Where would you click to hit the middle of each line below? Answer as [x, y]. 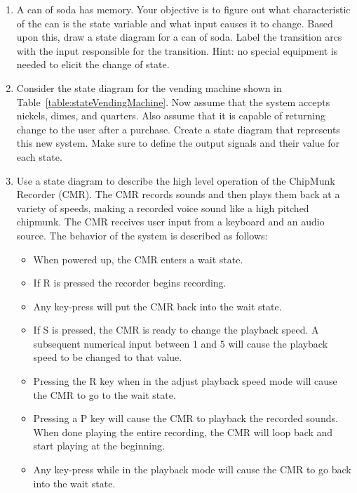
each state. [39, 156]
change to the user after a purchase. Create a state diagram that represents [178, 129]
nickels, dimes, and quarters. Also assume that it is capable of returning [171, 116]
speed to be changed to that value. [108, 357]
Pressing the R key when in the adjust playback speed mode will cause [185, 381]
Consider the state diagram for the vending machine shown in [149, 87]
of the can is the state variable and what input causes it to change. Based [175, 23]
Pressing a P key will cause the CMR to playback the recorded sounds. [186, 418]
